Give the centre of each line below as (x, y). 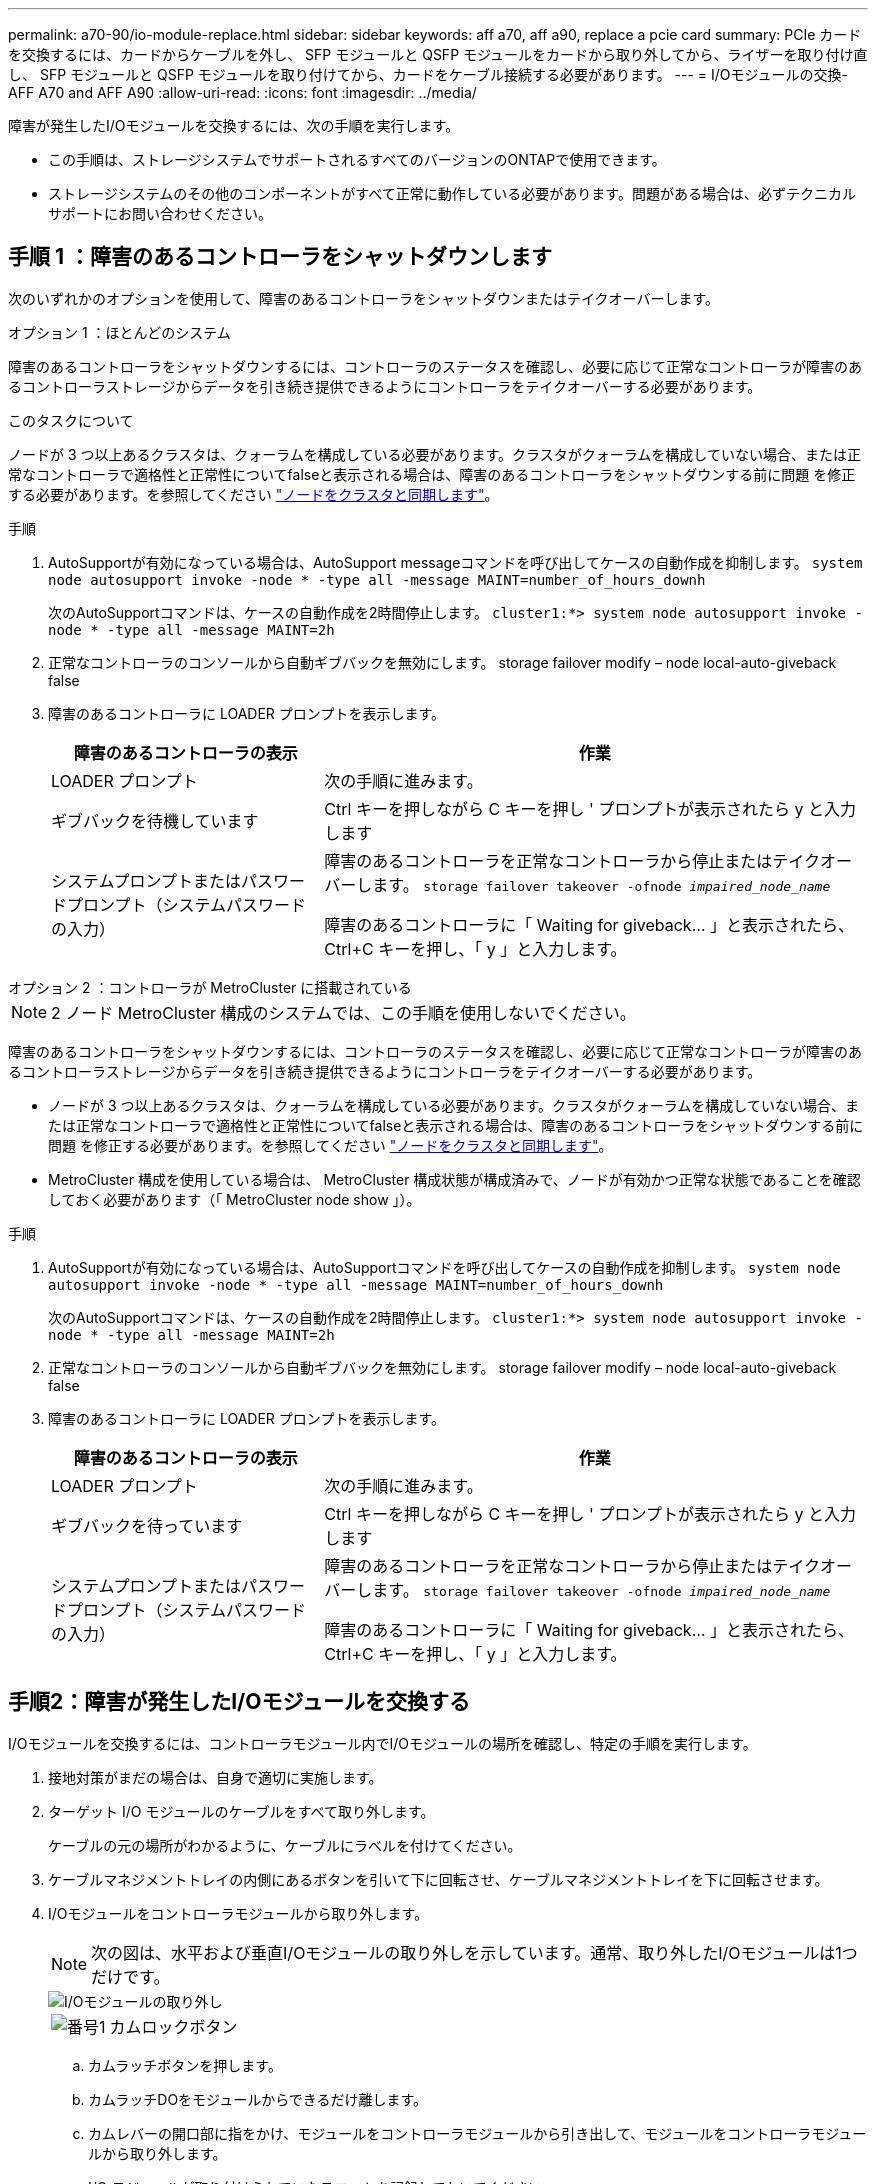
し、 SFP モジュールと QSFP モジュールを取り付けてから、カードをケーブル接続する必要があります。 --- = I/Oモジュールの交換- (428, 74)
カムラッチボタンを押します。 (185, 2065)
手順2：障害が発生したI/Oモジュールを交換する (239, 1702)
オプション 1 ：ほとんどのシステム (119, 332)
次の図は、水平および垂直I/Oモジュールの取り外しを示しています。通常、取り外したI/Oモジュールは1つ (474, 1952)
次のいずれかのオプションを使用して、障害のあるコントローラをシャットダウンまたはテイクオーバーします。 (364, 298)
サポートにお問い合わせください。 (160, 213)
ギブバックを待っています (147, 1525)
